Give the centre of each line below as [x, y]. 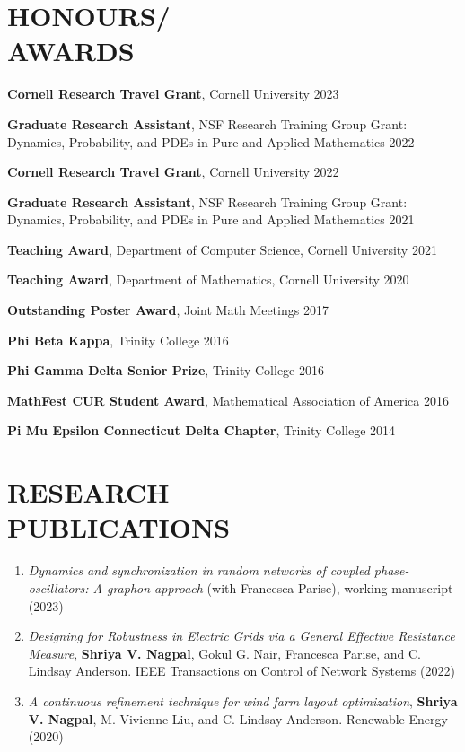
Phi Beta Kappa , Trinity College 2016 [118, 340]
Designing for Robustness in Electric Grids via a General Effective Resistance [241, 636]
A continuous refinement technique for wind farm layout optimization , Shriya [243, 700]
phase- [391, 570]
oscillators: [58, 587]
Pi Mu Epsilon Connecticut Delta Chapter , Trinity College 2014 [202, 430]
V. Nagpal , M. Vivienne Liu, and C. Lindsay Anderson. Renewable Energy [238, 718]
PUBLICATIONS [119, 527]
